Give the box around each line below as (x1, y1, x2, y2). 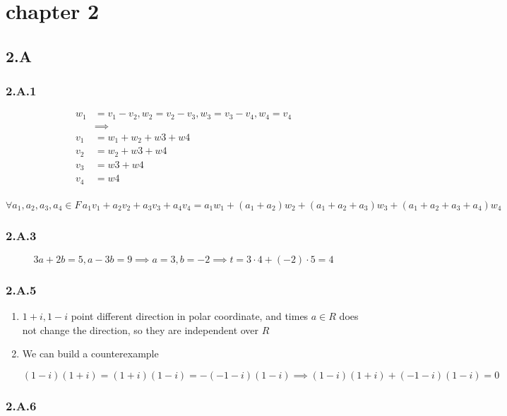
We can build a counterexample (22, 346, 159, 361)
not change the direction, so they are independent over (22, 322, 259, 337)
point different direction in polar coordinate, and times (71, 309, 309, 323)
